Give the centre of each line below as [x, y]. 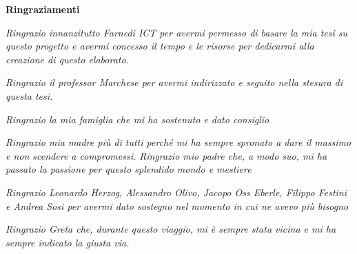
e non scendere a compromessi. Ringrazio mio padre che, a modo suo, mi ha [166, 155]
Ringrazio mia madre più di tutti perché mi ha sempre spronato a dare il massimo [178, 142]
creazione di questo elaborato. [67, 59]
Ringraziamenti [43, 9]
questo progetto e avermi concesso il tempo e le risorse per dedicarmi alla [160, 46]
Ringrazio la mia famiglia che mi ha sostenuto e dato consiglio [137, 119]
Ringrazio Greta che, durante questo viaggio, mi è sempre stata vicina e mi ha [171, 229]
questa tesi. [29, 95]
